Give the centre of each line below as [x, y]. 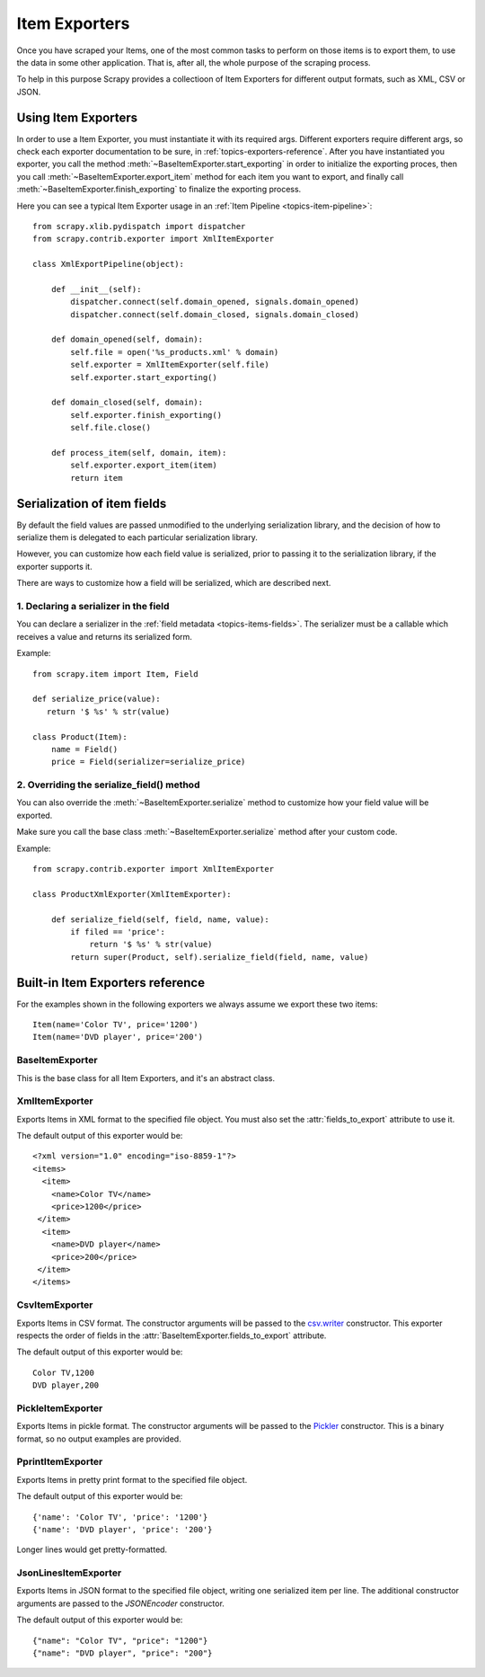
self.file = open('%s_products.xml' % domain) [175, 352]
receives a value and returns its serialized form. [105, 636]
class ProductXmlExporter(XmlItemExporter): [132, 894]
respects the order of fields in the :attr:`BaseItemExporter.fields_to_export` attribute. [172, 1335]
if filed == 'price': [118, 932]
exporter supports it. [55, 566]
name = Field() [84, 749]
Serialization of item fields [92, 503]
